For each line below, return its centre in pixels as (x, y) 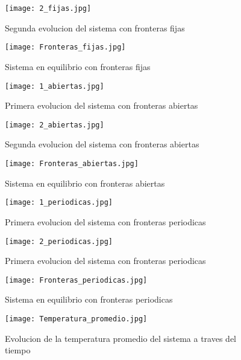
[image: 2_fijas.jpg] (48, 8)
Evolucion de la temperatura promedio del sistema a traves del (121, 338)
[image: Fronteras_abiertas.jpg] (72, 164)
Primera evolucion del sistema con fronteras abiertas (102, 105)
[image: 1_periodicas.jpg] (59, 203)
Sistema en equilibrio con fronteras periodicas (89, 299)
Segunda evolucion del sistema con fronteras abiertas (102, 144)
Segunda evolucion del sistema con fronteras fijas (95, 27)
